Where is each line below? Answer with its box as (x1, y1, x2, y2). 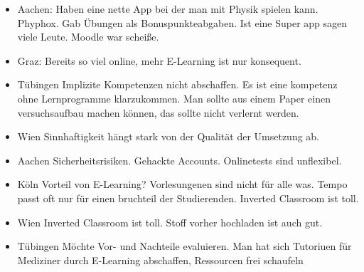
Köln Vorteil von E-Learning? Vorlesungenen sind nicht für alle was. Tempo (17, 177, 348, 192)
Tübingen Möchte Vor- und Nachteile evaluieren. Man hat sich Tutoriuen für (17, 239, 352, 253)
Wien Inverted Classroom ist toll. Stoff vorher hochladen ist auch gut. (17, 214, 323, 229)
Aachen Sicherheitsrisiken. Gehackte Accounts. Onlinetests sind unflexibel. (17, 152, 342, 167)
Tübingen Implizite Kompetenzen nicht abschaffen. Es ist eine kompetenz (17, 77, 338, 92)
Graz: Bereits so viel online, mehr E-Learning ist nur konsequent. (17, 53, 301, 68)
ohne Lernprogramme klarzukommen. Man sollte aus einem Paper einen (17, 90, 331, 105)
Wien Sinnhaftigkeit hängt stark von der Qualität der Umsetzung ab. (17, 129, 320, 144)
